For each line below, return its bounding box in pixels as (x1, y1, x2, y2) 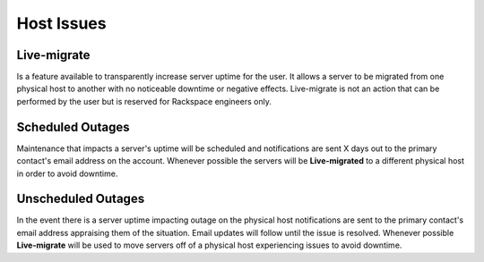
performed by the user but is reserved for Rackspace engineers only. (16, 96, 272, 106)
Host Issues (16, 13, 107, 33)
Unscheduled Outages (16, 191, 145, 207)
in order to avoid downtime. (16, 168, 118, 179)
